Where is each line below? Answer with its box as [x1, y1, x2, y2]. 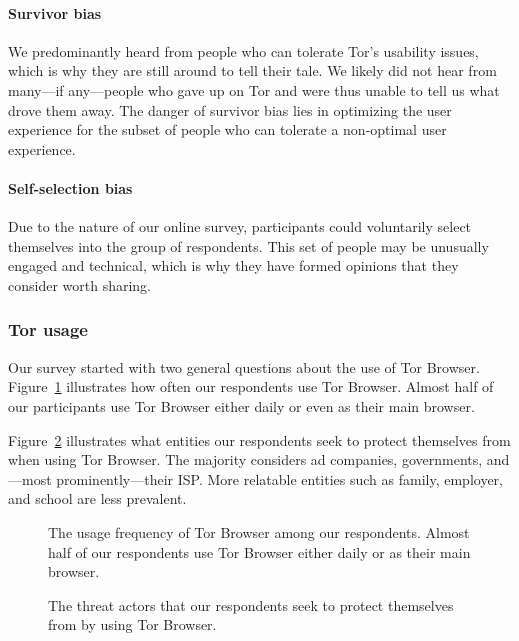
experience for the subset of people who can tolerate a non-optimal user [8, 119, 447, 140]
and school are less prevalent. [8, 488, 187, 509]
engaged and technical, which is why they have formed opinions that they [8, 255, 459, 276]
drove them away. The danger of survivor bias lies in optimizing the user [8, 99, 452, 120]
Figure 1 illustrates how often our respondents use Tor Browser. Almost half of [8, 376, 494, 397]
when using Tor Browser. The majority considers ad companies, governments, [8, 449, 483, 470]
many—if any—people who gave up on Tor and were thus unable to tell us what [8, 79, 500, 100]
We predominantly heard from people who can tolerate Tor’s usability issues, [8, 40, 479, 61]
